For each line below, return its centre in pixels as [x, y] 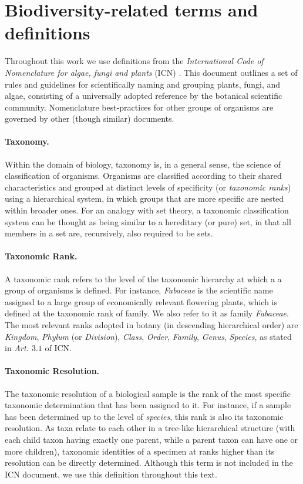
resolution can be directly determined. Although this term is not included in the [149, 463]
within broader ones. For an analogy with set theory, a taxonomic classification [147, 210]
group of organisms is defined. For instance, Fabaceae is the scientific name [139, 290]
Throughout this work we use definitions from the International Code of [134, 61]
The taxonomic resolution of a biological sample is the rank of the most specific [148, 393]
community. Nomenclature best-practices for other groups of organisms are [139, 107]
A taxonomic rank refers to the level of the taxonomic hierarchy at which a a [143, 278]
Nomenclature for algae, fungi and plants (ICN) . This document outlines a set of [151, 72]
